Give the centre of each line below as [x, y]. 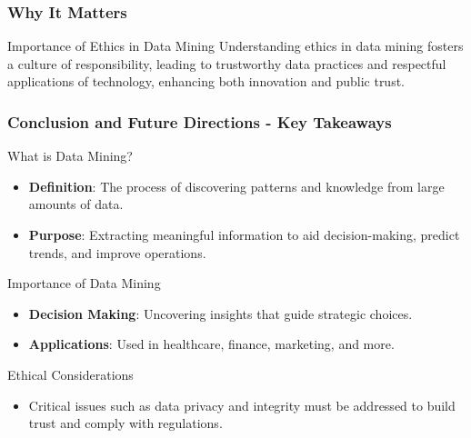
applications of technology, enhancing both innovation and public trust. [206, 81]
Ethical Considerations [70, 374]
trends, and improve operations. [117, 252]
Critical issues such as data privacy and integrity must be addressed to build [242, 405]
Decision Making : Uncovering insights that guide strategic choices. [220, 313]
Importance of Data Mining [84, 283]
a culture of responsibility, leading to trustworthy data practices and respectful [227, 63]
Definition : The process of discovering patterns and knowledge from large [236, 186]
